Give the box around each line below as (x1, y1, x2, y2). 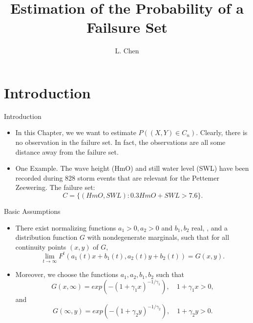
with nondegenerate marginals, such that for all (87, 232, 230, 242)
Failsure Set (86, 17, 168, 37)
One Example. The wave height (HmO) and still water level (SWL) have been (15, 163, 249, 173)
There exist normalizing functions (15, 222, 116, 232)
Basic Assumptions (4, 206, 61, 216)
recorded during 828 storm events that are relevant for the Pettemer (15, 172, 219, 183)
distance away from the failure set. (15, 146, 119, 157)
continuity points (15, 241, 66, 252)
